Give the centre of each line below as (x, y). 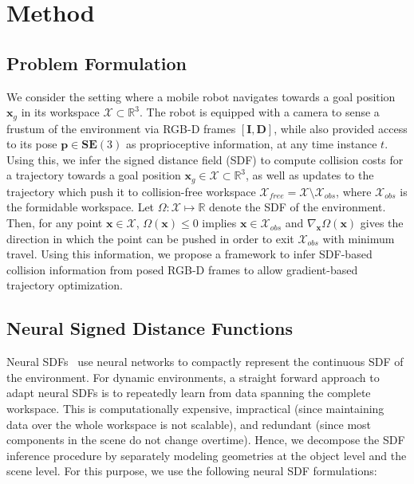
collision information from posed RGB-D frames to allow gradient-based (182, 269)
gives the (382, 223)
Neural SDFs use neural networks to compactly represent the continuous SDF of (205, 362)
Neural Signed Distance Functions (150, 328)
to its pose (32, 144)
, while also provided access (341, 128)
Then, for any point (55, 223)
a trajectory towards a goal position (94, 175)
